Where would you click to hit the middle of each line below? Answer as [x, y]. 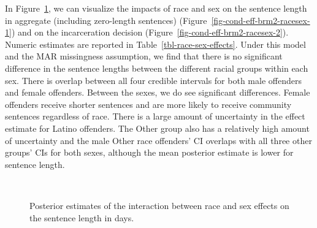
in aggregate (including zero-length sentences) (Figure [106, 20]
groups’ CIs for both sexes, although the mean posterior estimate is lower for [149, 152]
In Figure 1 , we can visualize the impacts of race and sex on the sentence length [156, 8]
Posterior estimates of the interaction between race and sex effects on [159, 205]
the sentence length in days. [82, 217]
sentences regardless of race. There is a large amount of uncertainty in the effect [155, 116]
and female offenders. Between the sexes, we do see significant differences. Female [158, 92]
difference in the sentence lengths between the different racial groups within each [157, 68]
